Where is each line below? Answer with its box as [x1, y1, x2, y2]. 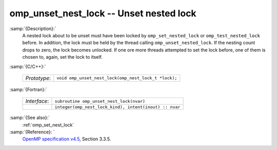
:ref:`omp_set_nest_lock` [22, 121, 74, 128]
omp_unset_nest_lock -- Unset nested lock [9, 8, 197, 19]
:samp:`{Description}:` [9, 26, 56, 32]
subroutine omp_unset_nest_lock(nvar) [54, 98, 146, 104]
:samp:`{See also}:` [9, 115, 50, 121]
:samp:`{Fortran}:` [9, 86, 47, 92]
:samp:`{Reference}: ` [9, 129, 55, 135]
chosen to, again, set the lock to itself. [22, 54, 103, 60]
